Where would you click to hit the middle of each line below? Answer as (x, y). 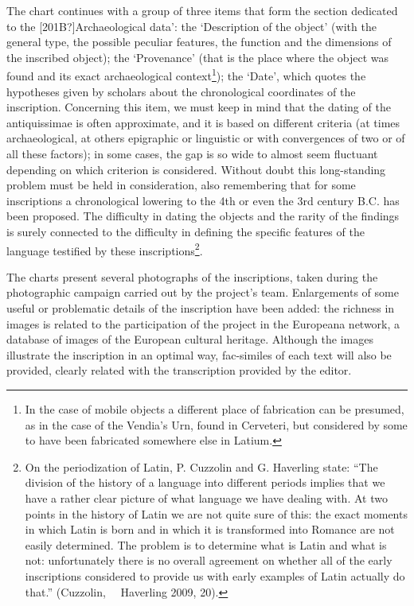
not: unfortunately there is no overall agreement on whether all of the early (209, 560)
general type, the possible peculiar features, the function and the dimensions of (199, 42)
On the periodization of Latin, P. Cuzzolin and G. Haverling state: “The (201, 466)
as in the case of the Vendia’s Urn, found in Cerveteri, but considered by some (216, 424)
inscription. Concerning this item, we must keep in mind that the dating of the (199, 107)
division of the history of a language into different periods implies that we (205, 482)
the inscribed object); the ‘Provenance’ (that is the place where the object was (198, 57)
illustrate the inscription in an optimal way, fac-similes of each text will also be (199, 354)
